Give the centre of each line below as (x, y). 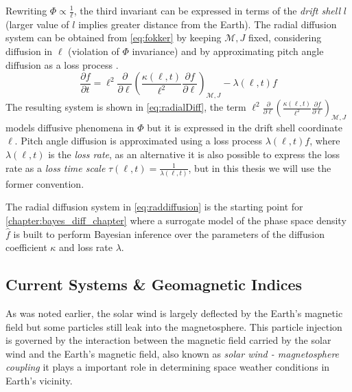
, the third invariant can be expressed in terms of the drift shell (207, 10)
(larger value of (37, 24)
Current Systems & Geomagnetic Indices (154, 284)
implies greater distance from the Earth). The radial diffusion (208, 24)
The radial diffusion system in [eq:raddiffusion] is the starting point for (154, 207)
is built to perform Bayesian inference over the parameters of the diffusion (169, 233)
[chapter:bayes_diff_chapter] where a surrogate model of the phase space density (176, 220)
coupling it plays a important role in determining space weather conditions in (168, 367)
